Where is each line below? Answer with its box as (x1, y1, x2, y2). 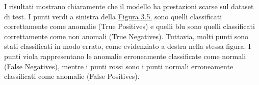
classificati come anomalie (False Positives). (4, 71, 140, 81)
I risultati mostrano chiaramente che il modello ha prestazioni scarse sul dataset (4, 1, 254, 11)
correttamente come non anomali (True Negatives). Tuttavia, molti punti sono (4, 31, 248, 41)
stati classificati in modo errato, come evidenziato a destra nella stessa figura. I (4, 41, 251, 51)
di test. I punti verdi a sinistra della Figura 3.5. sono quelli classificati (4, 11, 222, 21)
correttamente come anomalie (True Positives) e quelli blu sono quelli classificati (4, 21, 255, 32)
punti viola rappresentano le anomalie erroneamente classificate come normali (4, 50, 246, 61)
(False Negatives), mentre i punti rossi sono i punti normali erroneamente (4, 61, 234, 71)
